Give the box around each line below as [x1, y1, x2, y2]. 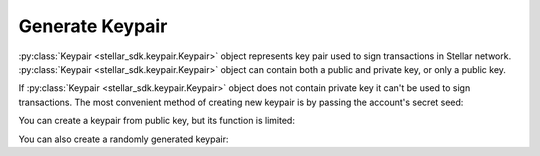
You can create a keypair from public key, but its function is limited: [18, 115, 295, 127]
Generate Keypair [18, 15, 168, 37]
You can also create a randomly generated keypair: [18, 133, 229, 145]
